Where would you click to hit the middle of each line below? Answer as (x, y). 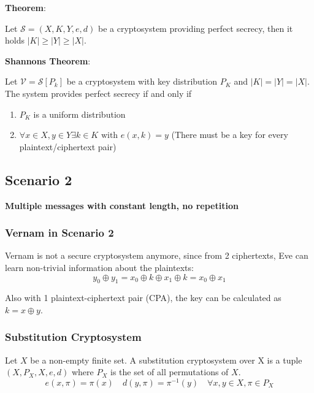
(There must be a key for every (230, 135)
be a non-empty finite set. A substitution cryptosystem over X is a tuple (166, 360)
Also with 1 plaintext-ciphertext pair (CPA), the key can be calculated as (143, 298)
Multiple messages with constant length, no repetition (122, 205)
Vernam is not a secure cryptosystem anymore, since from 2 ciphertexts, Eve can (157, 255)
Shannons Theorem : (48, 60)
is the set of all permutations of (170, 372)
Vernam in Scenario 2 (59, 233)
